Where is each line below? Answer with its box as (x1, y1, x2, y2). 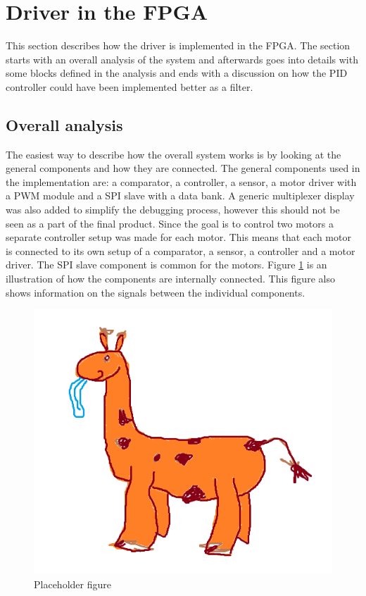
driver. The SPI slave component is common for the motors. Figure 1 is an (6, 257, 327, 272)
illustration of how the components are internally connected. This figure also (6, 271, 335, 286)
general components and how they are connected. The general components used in (6, 161, 360, 175)
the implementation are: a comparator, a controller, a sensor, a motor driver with (6, 174, 357, 189)
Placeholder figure (34, 576, 111, 591)
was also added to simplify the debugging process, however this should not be (6, 202, 340, 217)
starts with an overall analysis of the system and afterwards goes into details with (6, 51, 358, 66)
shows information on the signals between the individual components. (6, 285, 305, 299)
